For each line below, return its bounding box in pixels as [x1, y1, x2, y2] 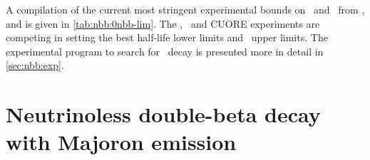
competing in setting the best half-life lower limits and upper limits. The [6, 30, 328, 45]
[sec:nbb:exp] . [6, 58, 64, 73]
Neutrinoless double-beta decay [6, 100, 321, 129]
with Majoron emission [6, 127, 237, 156]
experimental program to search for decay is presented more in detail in [6, 43, 324, 58]
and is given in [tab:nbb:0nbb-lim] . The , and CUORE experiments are [6, 16, 320, 31]
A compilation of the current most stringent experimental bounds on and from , [6, 2, 365, 16]
